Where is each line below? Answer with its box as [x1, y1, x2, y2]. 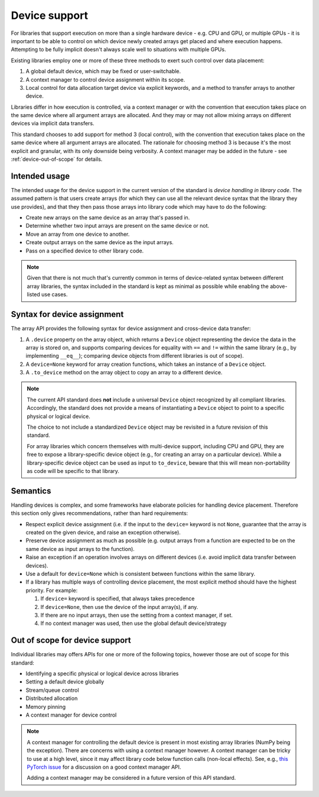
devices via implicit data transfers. [11, 120, 95, 127]
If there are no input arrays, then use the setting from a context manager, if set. [40, 611, 233, 618]
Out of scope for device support [11, 636, 131, 646]
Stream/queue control [25, 686, 79, 694]
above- [269, 283, 288, 290]
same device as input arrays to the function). [25, 545, 135, 552]
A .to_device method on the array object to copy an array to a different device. [25, 369, 223, 376]
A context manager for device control [25, 711, 117, 718]
